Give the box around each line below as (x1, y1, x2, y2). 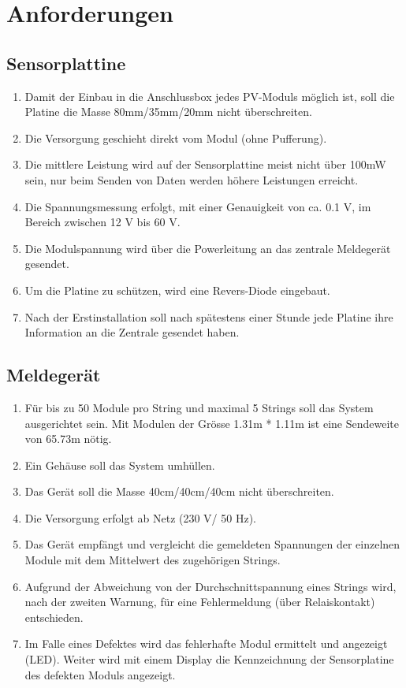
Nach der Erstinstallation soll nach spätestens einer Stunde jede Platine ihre (24, 308, 393, 325)
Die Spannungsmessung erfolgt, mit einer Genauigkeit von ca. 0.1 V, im (24, 198, 371, 214)
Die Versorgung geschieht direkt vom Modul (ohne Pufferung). (24, 129, 327, 146)
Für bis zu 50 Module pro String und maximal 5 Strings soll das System (24, 399, 374, 415)
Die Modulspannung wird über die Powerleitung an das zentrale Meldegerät (24, 240, 391, 256)
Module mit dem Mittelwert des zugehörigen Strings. (24, 552, 281, 568)
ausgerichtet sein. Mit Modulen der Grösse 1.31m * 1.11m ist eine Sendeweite (24, 415, 400, 431)
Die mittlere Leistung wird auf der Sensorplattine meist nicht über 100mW (24, 156, 386, 173)
